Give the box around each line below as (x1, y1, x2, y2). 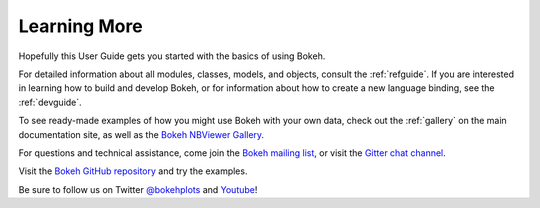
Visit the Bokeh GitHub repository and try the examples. (18, 165, 248, 177)
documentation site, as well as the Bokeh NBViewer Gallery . (18, 128, 265, 140)
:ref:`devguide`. (18, 96, 82, 108)
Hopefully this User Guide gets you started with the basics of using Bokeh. (18, 50, 326, 62)
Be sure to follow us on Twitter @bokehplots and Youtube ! (18, 183, 258, 195)
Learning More (18, 15, 144, 37)
